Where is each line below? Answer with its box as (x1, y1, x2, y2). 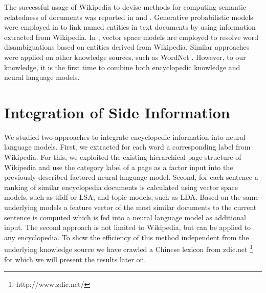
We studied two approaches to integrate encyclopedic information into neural (4, 131, 246, 142)
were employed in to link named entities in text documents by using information (4, 22, 256, 32)
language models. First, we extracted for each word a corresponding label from (4, 141, 251, 152)
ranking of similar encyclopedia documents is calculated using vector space (4, 181, 238, 192)
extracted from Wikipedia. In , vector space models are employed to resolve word (4, 31, 259, 42)
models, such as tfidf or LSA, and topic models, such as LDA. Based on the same (4, 192, 259, 202)
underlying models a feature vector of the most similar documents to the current (4, 202, 257, 213)
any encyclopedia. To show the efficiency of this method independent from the (4, 232, 249, 242)
